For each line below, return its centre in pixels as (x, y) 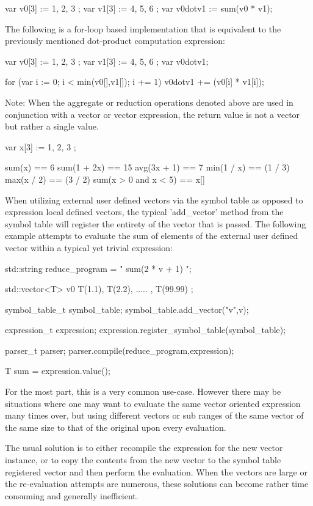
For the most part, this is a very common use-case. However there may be (143, 391)
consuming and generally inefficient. (72, 495)
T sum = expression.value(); (58, 371)
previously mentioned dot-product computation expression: (115, 41)
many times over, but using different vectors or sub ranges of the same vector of (154, 415)
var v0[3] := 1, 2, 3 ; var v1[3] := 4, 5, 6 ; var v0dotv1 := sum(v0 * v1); (139, 8)
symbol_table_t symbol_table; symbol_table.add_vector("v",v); (127, 309)
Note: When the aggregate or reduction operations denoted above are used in (149, 102)
